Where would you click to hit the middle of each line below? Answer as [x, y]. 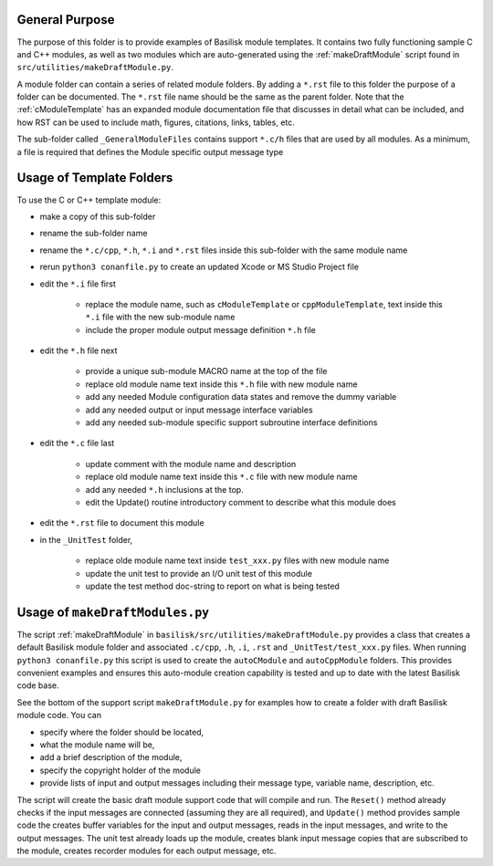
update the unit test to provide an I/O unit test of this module [199, 573]
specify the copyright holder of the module [120, 770]
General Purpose [66, 20]
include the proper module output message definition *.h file [201, 329]
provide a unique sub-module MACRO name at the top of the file [206, 371]
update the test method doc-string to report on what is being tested [212, 586]
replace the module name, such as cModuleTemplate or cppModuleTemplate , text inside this [264, 304]
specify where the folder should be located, [122, 732]
